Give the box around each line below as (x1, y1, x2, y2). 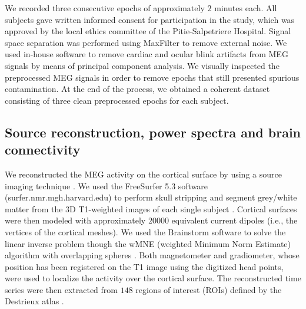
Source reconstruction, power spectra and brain (5, 123, 301, 141)
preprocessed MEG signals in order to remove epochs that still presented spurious (5, 71, 300, 83)
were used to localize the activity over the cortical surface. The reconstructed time (5, 272, 301, 284)
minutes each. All (214, 2, 277, 14)
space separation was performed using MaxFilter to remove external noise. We (5, 36, 287, 48)
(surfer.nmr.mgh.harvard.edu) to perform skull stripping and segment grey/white (5, 191, 297, 203)
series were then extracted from (5, 283, 118, 295)
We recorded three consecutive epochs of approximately (5, 2, 205, 14)
